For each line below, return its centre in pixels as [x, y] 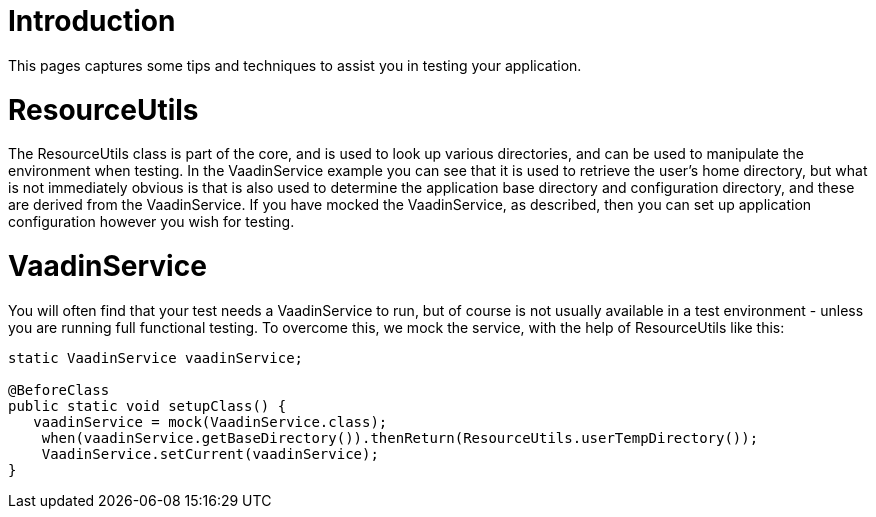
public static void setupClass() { [147, 405]
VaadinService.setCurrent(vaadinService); [210, 453]
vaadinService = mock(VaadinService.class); [210, 421]
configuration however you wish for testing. [151, 222]
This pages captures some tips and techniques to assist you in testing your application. [295, 65]
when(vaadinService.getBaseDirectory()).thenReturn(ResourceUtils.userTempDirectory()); [400, 437]
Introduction [92, 21]
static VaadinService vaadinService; [156, 357]
